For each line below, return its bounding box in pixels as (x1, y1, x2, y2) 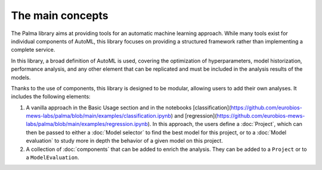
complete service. (11, 46, 55, 53)
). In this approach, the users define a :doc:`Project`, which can (147, 121, 302, 128)
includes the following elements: (11, 93, 91, 100)
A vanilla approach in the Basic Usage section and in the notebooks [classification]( (26, 104, 231, 111)
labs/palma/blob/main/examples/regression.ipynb (26, 121, 148, 128)
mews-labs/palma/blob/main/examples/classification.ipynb (26, 112, 171, 119)
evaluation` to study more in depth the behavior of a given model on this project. (26, 137, 223, 144)
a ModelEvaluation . (26, 154, 80, 161)
